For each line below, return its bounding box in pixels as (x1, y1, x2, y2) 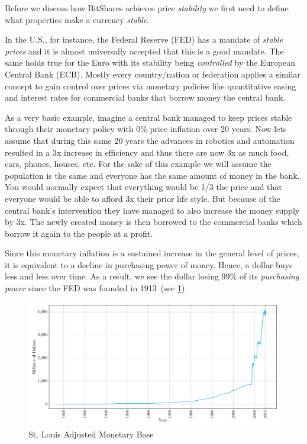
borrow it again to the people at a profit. (5, 227, 153, 239)
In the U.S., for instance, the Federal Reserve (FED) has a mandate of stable (5, 33, 283, 46)
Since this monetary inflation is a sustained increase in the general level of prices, (5, 247, 299, 259)
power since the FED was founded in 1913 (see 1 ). (5, 282, 188, 294)
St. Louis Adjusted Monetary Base (28, 427, 154, 440)
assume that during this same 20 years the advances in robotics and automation (5, 134, 295, 146)
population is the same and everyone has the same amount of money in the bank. (5, 169, 300, 181)
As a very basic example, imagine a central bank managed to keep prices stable (5, 111, 292, 123)
